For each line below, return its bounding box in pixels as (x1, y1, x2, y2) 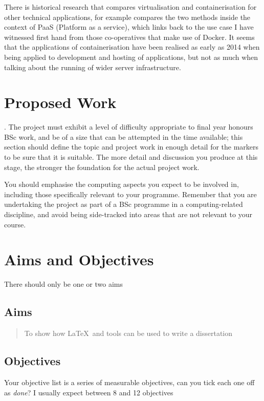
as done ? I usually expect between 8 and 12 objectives (4, 387, 173, 397)
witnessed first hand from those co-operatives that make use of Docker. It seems (4, 31, 255, 42)
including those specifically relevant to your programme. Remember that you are (4, 188, 257, 199)
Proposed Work (4, 92, 117, 113)
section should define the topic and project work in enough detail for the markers (4, 141, 259, 152)
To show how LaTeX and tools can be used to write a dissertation (24, 328, 233, 339)
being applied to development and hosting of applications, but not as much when (4, 51, 258, 62)
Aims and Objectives (4, 249, 154, 270)
